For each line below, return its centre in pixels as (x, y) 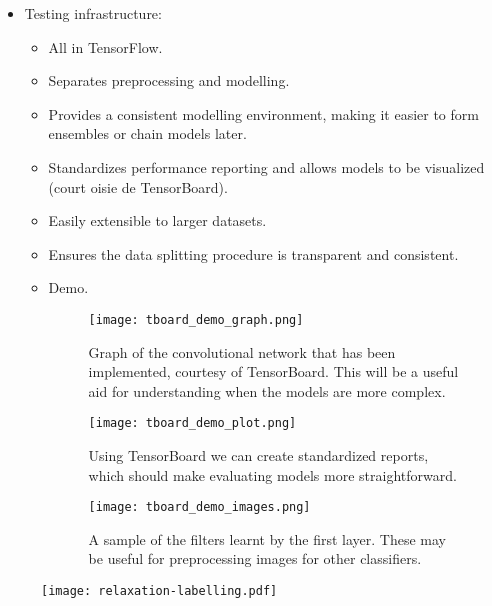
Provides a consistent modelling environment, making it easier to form (263, 113)
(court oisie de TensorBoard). (138, 186)
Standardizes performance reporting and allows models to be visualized (266, 166)
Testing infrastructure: (93, 13)
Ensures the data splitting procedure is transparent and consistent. (253, 253)
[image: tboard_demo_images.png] (199, 507)
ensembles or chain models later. (147, 133)
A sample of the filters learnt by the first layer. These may (267, 538)
